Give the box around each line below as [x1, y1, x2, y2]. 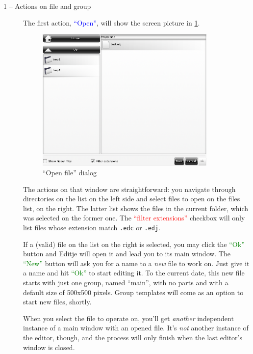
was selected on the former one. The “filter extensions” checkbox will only [23, 213, 245, 223]
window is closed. [23, 342, 75, 352]
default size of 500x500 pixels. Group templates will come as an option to [23, 287, 244, 297]
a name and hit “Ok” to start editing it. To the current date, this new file [23, 268, 245, 278]
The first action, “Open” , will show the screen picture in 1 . [23, 17, 200, 27]
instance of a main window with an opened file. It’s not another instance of [23, 323, 249, 333]
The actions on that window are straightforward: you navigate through [23, 184, 236, 194]
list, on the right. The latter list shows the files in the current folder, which [23, 203, 249, 213]
